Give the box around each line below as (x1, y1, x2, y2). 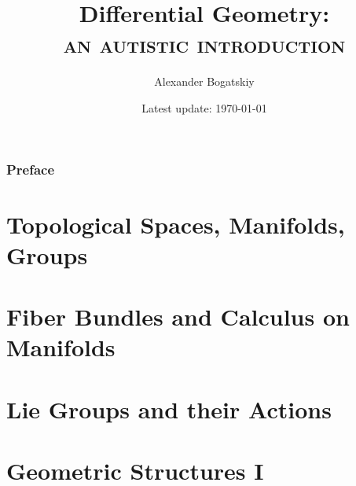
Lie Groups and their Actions (6, 392, 332, 425)
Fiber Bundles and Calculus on (6, 300, 350, 333)
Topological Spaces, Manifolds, (6, 208, 345, 240)
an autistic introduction (63, 28, 346, 60)
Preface (6, 159, 55, 179)
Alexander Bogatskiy (154, 73, 255, 90)
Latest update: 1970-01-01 (141, 99, 267, 116)
